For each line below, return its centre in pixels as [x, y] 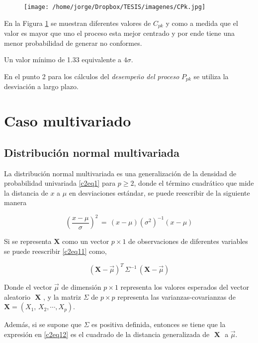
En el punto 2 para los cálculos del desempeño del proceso [92, 76]
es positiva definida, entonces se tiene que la [159, 324]
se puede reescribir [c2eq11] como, [55, 251]
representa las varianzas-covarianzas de [176, 296]
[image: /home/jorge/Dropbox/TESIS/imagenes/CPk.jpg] [115, 7]
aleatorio [17, 296]
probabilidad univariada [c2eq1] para [60, 183]
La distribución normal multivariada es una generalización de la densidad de [120, 173]
